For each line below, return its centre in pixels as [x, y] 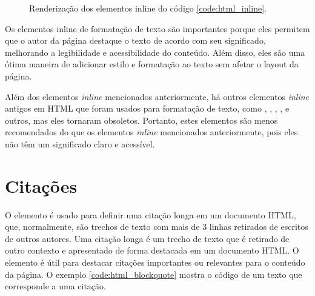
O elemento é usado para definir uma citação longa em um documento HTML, [151, 214]
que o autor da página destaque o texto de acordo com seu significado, [135, 40]
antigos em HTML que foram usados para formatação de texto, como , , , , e [147, 108]
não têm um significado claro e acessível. [80, 143]
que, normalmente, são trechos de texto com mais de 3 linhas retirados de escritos [157, 227]
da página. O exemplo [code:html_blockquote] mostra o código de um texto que [154, 274]
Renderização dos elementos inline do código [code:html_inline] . [148, 8]
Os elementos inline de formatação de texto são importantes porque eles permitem [157, 28]
